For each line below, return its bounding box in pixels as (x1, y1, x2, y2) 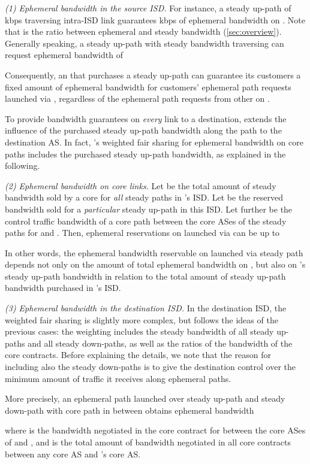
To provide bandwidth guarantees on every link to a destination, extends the (5, 112, 287, 125)
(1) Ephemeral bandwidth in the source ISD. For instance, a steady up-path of (5, 2, 291, 14)
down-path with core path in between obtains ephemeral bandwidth (5, 404, 254, 416)
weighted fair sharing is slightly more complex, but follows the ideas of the (5, 313, 278, 326)
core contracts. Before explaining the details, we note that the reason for (5, 348, 271, 361)
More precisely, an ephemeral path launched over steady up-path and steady (5, 392, 285, 405)
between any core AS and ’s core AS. (5, 447, 141, 460)
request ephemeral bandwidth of (5, 48, 123, 61)
